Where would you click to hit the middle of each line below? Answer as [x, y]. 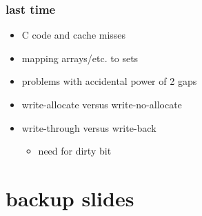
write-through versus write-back [89, 127]
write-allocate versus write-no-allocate [102, 104]
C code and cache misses [74, 35]
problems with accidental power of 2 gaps [109, 81]
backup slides [70, 198]
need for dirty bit [75, 151]
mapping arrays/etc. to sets [80, 58]
